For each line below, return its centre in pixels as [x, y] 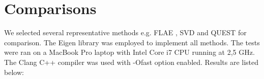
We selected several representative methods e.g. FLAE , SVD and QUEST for [125, 32]
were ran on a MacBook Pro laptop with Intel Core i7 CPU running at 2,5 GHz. [129, 52]
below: [14, 72]
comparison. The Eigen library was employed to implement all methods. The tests [132, 42]
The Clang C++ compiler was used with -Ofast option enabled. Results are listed [131, 62]
